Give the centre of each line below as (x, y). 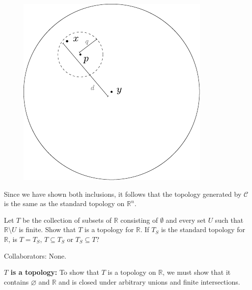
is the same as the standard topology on (64, 203)
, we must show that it (197, 272)
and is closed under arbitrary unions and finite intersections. (149, 281)
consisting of (139, 220)
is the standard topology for (203, 229)
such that (229, 220)
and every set (186, 220)
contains (16, 281)
